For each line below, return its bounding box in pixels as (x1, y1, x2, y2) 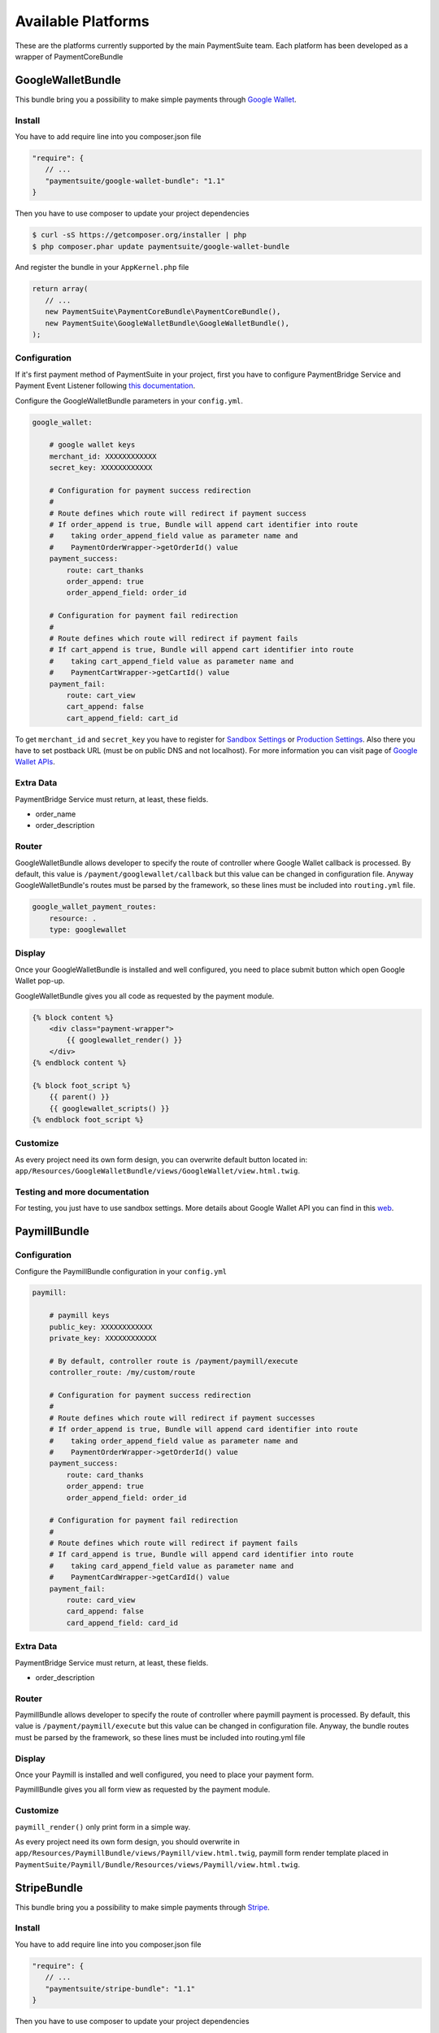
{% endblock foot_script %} (32, 1115, 144, 1125)
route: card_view (66, 1595, 136, 1605)
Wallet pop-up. (15, 976, 65, 986)
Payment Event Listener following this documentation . (15, 381, 196, 390)
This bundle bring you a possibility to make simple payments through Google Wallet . (15, 94, 297, 104)
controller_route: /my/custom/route (49, 1368, 195, 1378)
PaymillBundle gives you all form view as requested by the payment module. (15, 1785, 271, 1795)
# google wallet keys (49, 440, 136, 450)
